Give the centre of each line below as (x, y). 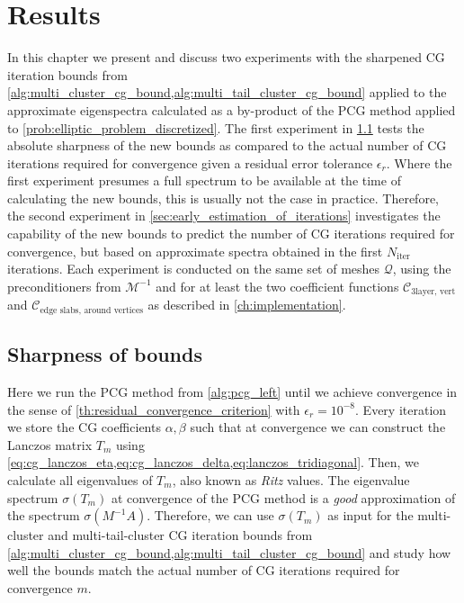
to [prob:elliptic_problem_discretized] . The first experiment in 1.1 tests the (216, 127)
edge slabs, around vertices (92, 310)
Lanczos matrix (50, 444)
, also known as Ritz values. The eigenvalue (291, 479)
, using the (422, 269)
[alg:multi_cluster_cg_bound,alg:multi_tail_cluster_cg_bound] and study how (229, 552)
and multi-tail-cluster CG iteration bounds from (180, 535)
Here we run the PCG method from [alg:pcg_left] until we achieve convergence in (232, 391)
